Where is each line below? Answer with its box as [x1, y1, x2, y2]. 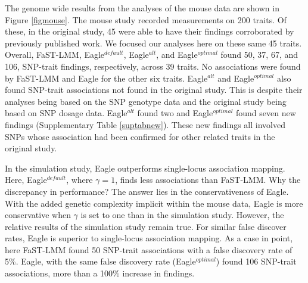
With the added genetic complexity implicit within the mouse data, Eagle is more [5, 197, 303, 209]
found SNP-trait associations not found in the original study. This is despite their [5, 83, 303, 96]
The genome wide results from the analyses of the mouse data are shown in [5, 2, 279, 14]
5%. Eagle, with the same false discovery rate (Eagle [5, 255, 196, 268]
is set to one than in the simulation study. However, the [80, 209, 284, 221]
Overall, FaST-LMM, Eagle [5, 48, 105, 61]
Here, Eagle [5, 173, 47, 186]
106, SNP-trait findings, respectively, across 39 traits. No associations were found [5, 60, 301, 72]
